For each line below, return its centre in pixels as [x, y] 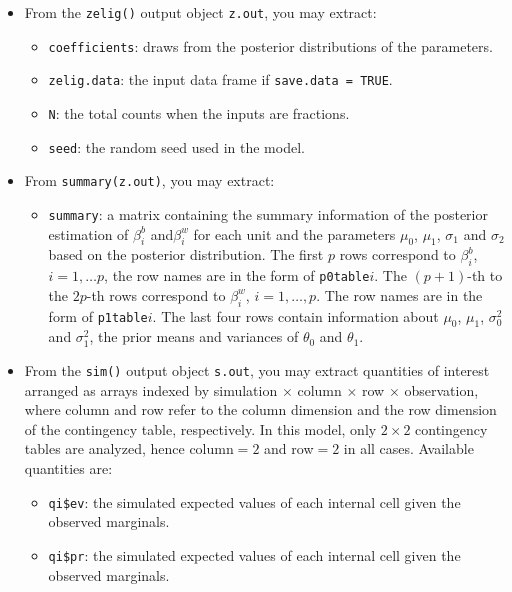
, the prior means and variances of [194, 336]
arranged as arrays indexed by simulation [151, 389]
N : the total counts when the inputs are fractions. [199, 112]
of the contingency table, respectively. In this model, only [200, 428]
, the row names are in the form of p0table [237, 275]
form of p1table [98, 315]
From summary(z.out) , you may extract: [149, 180]
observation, [441, 389]
